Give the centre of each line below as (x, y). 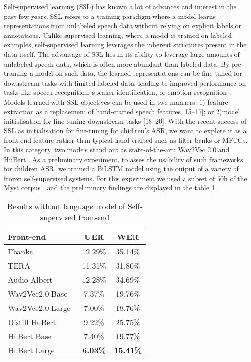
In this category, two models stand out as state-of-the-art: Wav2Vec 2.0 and (117, 149)
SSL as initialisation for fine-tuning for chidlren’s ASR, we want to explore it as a (125, 130)
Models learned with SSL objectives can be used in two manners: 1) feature (116, 101)
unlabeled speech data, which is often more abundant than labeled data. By (117, 63)
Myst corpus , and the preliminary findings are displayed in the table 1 (109, 188)
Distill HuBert (32, 322)
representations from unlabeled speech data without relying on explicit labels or (123, 26)
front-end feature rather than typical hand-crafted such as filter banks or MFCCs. (126, 140)
